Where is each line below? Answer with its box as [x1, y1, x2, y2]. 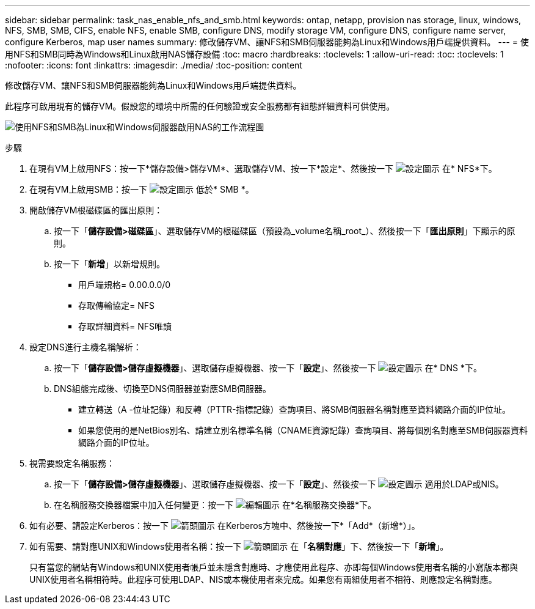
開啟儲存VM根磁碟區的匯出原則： [29, 205, 163, 215]
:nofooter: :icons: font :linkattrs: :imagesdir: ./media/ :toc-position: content [5, 60, 302, 70]
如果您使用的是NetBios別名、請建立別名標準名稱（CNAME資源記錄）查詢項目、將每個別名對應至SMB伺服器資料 [78, 425, 528, 435]
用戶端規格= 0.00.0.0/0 [78, 279, 171, 290]
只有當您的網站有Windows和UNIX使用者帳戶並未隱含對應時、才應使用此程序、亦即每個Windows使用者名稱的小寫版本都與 [29, 562, 519, 572]
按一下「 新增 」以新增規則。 [54, 259, 165, 269]
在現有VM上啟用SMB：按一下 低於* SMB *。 [29, 184, 254, 194]
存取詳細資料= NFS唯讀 [78, 321, 172, 331]
